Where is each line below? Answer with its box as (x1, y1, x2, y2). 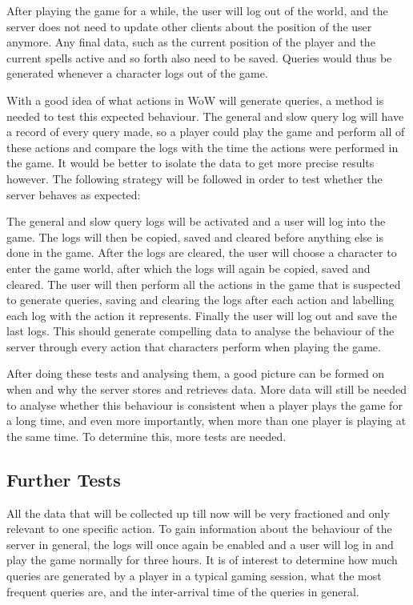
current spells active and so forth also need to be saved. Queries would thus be (6, 49, 392, 66)
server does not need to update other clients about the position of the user (6, 18, 372, 34)
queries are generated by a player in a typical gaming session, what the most (6, 567, 382, 584)
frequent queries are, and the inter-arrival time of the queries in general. (6, 583, 359, 599)
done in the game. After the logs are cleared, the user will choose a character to (6, 244, 397, 261)
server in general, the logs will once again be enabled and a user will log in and (6, 535, 394, 552)
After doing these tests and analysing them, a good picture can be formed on (6, 365, 385, 382)
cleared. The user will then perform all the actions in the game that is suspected (6, 275, 401, 292)
